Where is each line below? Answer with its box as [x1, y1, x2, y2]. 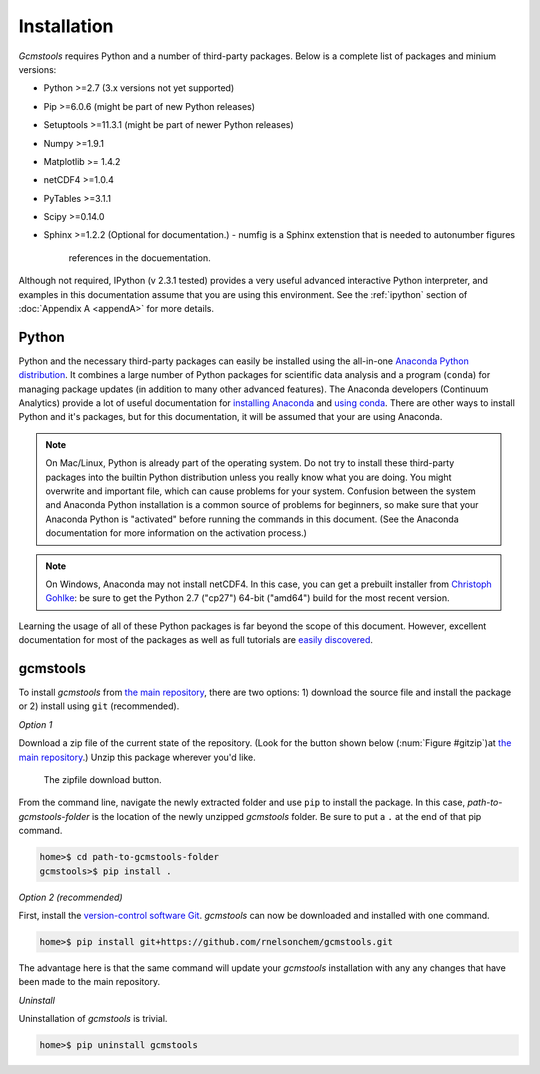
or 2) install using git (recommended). [18, 700, 180, 712]
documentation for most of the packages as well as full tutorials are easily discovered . [18, 634, 374, 646]
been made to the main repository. [18, 976, 160, 988]
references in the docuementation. [68, 251, 211, 264]
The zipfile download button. [43, 774, 162, 786]
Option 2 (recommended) [18, 891, 124, 903]
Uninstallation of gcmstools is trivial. [18, 1013, 168, 1025]
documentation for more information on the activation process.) [45, 527, 307, 539]
